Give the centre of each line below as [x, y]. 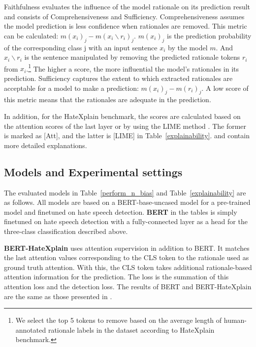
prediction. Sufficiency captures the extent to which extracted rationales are [118, 78]
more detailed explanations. [46, 145]
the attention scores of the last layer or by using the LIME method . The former [125, 126]
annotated [31, 329]
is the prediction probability [209, 35]
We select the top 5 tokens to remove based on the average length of [119, 320]
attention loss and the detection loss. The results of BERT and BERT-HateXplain [128, 286]
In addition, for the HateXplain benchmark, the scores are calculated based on [122, 116]
